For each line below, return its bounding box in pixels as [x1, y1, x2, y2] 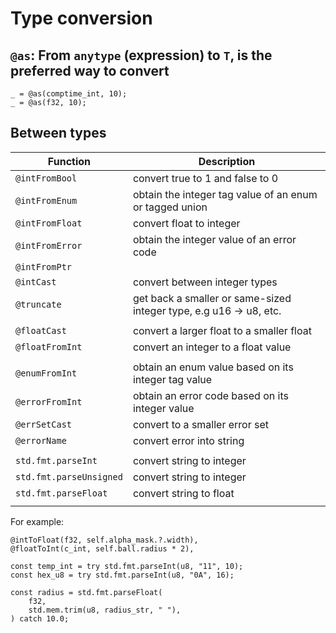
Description [198, 154, 256, 168]
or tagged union [132, 200, 208, 214]
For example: [10, 515, 65, 527]
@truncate [15, 298, 62, 310]
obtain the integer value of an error [132, 232, 297, 246]
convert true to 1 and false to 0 [132, 171, 279, 185]
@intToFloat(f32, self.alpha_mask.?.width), [10, 535, 199, 545]
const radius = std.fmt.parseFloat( [10, 587, 163, 597]
